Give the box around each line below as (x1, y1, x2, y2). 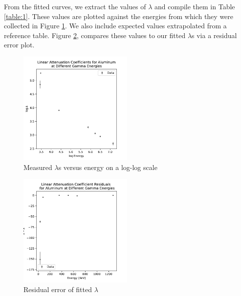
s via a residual (192, 30, 237, 40)
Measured (23, 162, 52, 172)
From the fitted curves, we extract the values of (4, 1, 146, 11)
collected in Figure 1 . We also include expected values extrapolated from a (4, 21, 227, 31)
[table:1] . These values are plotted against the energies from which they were (4, 11, 234, 21)
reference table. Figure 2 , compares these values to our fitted (4, 30, 186, 40)
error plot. (4, 40, 35, 50)
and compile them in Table (154, 1, 235, 11)
